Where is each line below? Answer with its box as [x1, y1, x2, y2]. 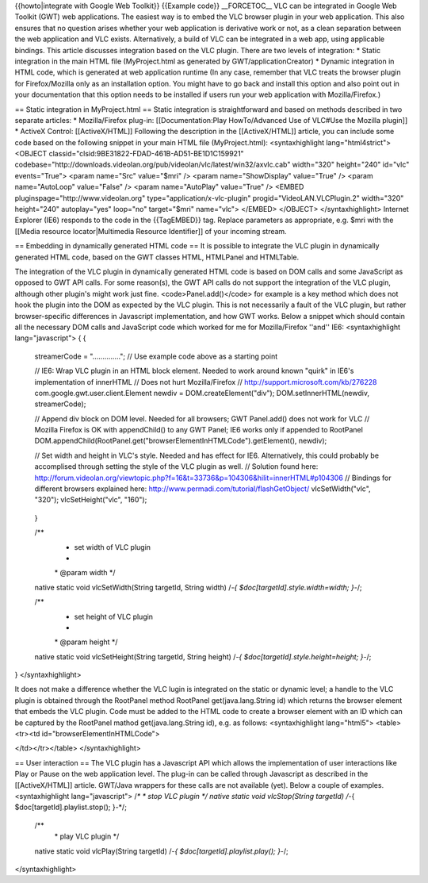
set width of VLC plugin [74, 542, 151, 551]
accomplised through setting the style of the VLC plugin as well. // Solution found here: [34, 462, 319, 471]
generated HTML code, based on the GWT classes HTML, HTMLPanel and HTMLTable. [14, 252, 300, 262]
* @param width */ [54, 568, 116, 578]
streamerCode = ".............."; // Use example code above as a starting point [34, 351, 278, 361]
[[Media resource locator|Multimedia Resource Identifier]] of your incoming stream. [14, 226, 287, 236]
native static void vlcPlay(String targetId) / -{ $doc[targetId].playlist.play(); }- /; [34, 846, 289, 856]
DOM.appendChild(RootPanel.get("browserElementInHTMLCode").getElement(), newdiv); [34, 436, 327, 446]
